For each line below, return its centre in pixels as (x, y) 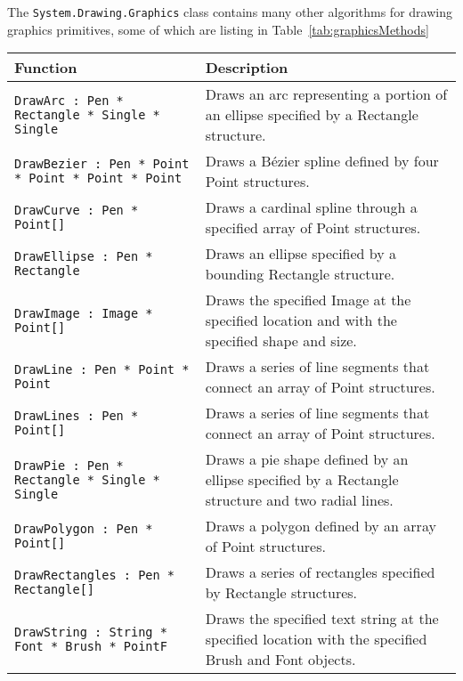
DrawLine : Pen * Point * (102, 370)
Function (46, 68)
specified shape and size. (281, 341)
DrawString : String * (91, 632)
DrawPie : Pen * (69, 465)
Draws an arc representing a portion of (326, 94)
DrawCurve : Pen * (77, 211)
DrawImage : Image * (84, 313)
